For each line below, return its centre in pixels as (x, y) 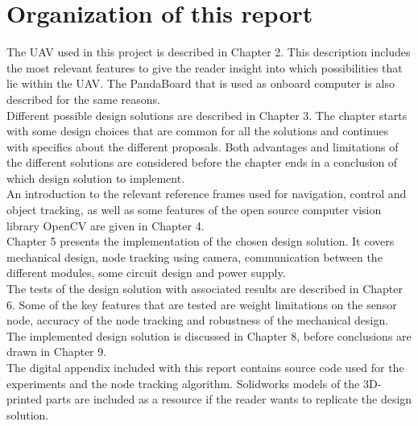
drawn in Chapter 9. (57, 352)
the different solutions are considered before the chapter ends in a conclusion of (202, 162)
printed (25, 399)
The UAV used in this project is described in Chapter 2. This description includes (209, 52)
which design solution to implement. (96, 178)
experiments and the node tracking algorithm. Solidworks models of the (183, 383)
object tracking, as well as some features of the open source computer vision (194, 210)
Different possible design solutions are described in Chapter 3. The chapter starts (207, 115)
